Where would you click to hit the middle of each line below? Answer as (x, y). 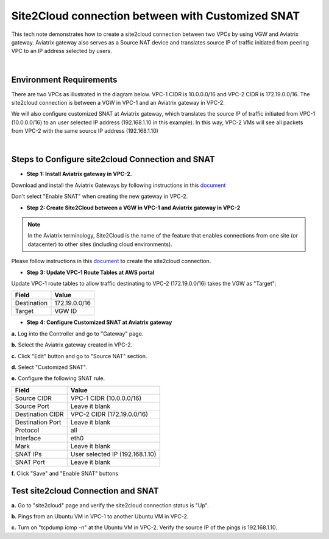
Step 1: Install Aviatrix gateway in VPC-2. (79, 174)
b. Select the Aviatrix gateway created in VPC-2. (72, 345)
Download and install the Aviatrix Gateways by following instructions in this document (119, 185)
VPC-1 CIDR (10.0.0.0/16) (106, 398)
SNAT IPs (28, 454)
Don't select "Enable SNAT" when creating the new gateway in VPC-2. (100, 196)
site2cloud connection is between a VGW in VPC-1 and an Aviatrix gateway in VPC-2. (118, 103)
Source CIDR (33, 398)
